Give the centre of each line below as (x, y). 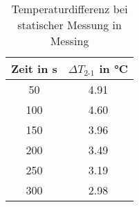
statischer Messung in (69, 25)
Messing (69, 41)
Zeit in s (34, 68)
